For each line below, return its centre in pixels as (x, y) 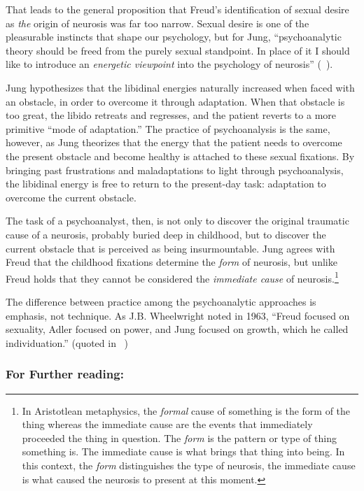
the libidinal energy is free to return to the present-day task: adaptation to (166, 184)
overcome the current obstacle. (71, 197)
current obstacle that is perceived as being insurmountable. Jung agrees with (170, 248)
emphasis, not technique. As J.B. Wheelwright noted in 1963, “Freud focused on (178, 315)
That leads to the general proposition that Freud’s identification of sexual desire (177, 9)
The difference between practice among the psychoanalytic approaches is (161, 301)
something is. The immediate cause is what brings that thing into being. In (183, 451)
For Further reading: (65, 374)
